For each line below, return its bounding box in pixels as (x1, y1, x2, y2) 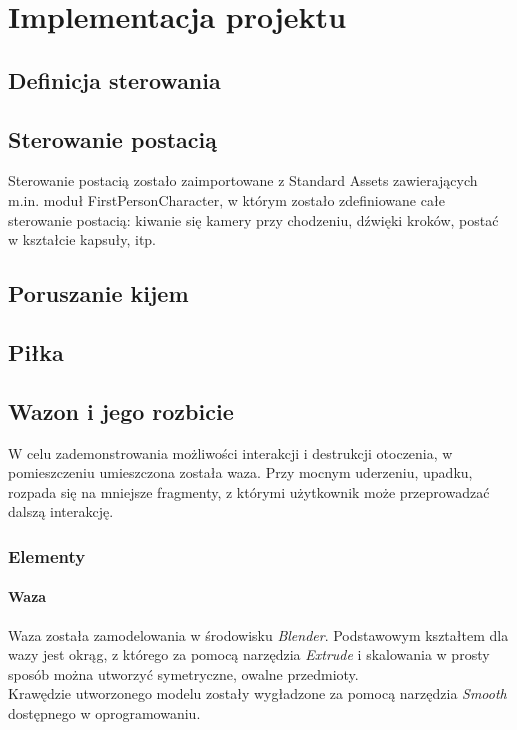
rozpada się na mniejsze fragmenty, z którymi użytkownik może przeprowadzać (8, 481, 490, 502)
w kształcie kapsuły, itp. (8, 229, 157, 250)
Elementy (8, 543, 86, 568)
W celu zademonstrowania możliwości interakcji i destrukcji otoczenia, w (8, 442, 453, 463)
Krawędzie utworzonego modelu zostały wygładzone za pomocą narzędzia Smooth (8, 683, 507, 704)
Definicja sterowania (8, 64, 221, 95)
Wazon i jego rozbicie (8, 395, 234, 426)
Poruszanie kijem (8, 278, 189, 309)
